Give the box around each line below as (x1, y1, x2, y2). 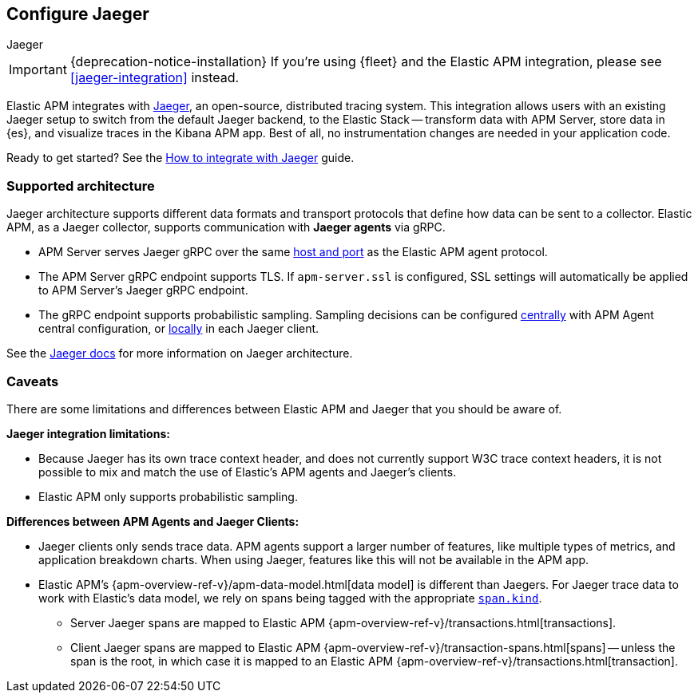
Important (9, 61, 67, 78)
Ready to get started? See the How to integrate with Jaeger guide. (6, 151, 355, 165)
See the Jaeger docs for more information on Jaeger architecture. (6, 346, 353, 361)
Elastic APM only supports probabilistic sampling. (38, 489, 298, 504)
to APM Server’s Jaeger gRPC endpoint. (38, 283, 248, 298)
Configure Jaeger (6, 4, 149, 24)
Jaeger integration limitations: (6, 426, 170, 440)
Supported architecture (6, 177, 155, 194)
